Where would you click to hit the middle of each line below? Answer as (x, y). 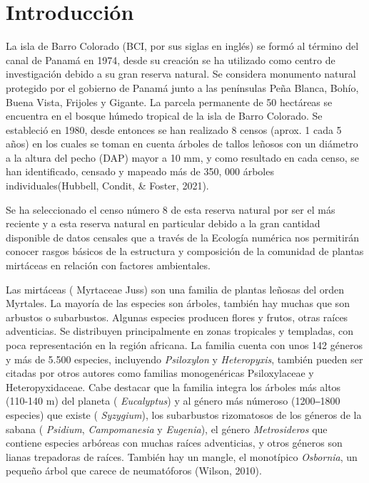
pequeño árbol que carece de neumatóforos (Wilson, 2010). (134, 471)
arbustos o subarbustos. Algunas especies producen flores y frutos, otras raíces (177, 317)
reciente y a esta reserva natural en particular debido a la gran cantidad (163, 223)
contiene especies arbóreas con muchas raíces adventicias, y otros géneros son (174, 443)
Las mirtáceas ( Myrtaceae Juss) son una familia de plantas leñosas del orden (175, 289)
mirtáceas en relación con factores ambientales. (108, 265)
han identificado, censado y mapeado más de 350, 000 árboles (140, 171)
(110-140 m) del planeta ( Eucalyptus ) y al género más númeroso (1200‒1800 (173, 401)
